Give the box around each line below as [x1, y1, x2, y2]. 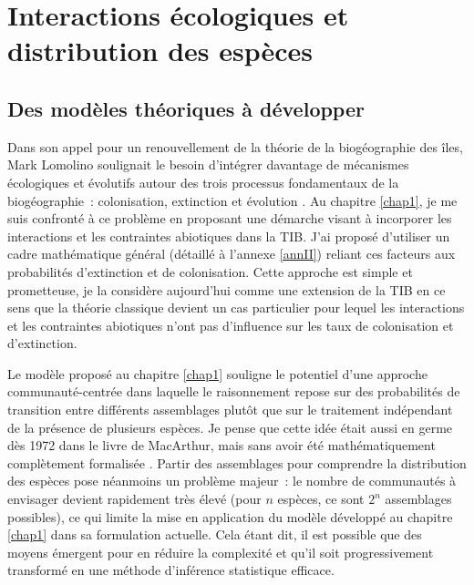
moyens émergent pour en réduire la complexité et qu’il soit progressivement [7, 542, 434, 561]
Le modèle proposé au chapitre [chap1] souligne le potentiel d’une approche [7, 364, 428, 383]
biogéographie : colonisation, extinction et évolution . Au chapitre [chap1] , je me [7, 190, 458, 210]
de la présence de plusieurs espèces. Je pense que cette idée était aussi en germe [7, 417, 453, 436]
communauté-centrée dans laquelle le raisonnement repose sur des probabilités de [7, 382, 460, 401]
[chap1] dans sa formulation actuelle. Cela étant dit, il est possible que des [7, 525, 422, 544]
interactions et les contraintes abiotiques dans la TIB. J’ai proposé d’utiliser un [7, 226, 450, 245]
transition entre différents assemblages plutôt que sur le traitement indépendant [7, 400, 453, 419]
